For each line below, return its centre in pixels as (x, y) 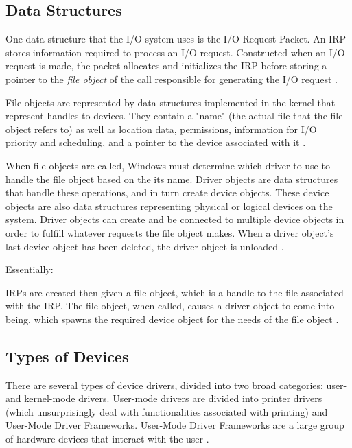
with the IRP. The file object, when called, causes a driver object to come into (170, 306)
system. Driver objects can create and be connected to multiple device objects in (175, 219)
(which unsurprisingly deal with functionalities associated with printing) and (167, 411)
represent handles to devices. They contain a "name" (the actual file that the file (174, 116)
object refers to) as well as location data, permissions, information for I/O (161, 129)
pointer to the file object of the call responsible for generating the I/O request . (172, 79)
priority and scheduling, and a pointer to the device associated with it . (156, 142)
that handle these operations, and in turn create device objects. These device (167, 192)
